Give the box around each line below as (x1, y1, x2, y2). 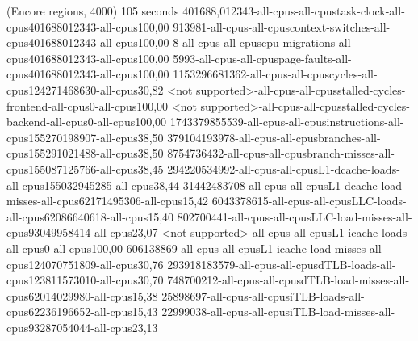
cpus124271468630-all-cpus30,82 (6, 81, 164, 98)
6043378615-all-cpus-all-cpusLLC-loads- (211, 192, 407, 209)
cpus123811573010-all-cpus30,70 (6, 272, 164, 288)
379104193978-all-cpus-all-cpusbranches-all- (167, 128, 381, 145)
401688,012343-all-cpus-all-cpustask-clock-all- (182, 2, 405, 19)
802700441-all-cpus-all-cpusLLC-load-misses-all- (177, 208, 412, 225)
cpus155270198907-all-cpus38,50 (6, 128, 164, 145)
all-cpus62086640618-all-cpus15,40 (6, 208, 174, 225)
